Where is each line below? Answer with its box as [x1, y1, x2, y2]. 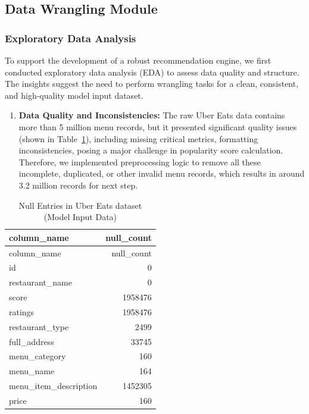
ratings [9, 305, 35, 318]
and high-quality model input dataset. [5, 89, 143, 101]
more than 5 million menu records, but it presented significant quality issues [18, 120, 297, 133]
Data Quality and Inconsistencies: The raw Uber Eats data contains [18, 109, 285, 121]
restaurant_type [9, 320, 69, 333]
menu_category [9, 350, 66, 362]
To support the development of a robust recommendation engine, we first [5, 54, 271, 66]
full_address [9, 335, 54, 347]
